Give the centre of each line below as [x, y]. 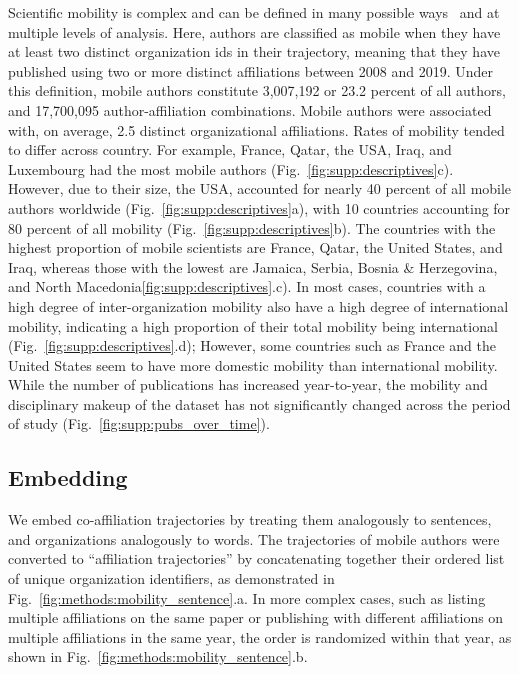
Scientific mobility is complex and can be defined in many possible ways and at [254, 12]
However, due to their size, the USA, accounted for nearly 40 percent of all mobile [260, 188]
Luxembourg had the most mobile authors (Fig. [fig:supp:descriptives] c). [231, 168]
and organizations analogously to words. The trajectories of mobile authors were [254, 538]
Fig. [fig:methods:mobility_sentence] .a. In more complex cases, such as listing [247, 597]
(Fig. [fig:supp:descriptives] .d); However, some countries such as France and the [252, 345]
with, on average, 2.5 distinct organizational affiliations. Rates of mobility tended [256, 129]
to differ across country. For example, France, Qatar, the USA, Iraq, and [230, 149]
